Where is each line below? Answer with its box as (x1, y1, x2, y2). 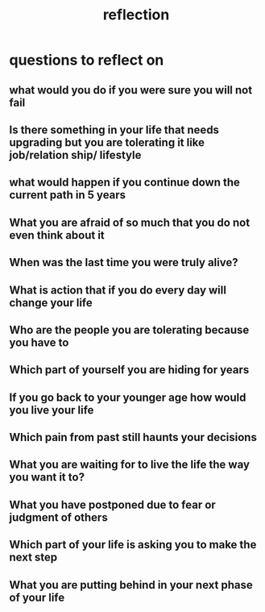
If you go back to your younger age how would (9, 390, 246, 404)
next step (9, 551, 58, 564)
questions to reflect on (9, 51, 164, 69)
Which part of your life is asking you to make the (9, 538, 257, 552)
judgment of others (9, 510, 108, 524)
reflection (102, 6, 170, 24)
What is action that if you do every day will (9, 283, 226, 297)
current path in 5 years (9, 188, 126, 202)
